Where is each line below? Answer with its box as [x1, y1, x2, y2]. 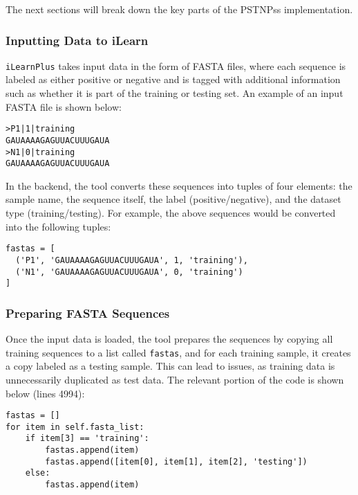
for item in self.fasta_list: [6, 422, 144, 432]
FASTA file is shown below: [6, 99, 122, 114]
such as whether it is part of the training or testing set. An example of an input [6, 86, 343, 100]
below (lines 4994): [6, 386, 85, 400]
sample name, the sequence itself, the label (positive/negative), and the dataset [6, 192, 341, 206]
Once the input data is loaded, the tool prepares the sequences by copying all [6, 332, 333, 346]
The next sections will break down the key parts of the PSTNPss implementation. [6, 2, 353, 16]
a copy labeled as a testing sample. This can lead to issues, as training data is [6, 359, 335, 373]
